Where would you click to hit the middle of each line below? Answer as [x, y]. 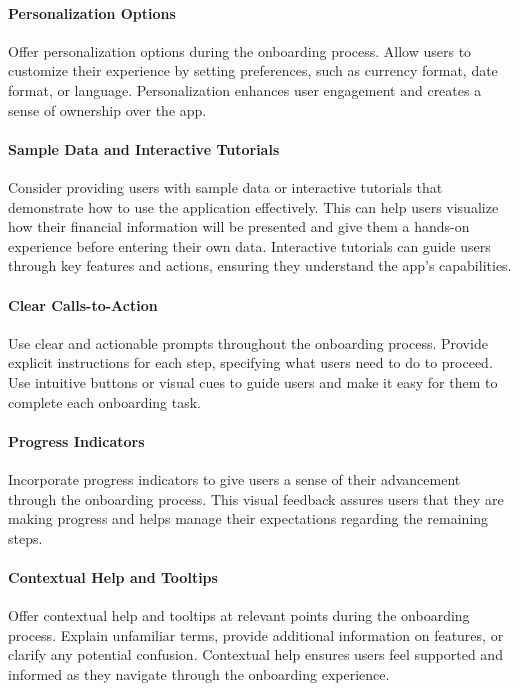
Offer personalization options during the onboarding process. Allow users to [240, 50]
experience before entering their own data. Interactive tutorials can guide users [249, 245]
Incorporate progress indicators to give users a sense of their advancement [234, 478]
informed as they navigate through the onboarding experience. [199, 673]
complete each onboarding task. [105, 401]
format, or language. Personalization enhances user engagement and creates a [245, 89]
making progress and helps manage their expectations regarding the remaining [248, 518]
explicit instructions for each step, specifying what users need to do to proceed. [250, 362]
